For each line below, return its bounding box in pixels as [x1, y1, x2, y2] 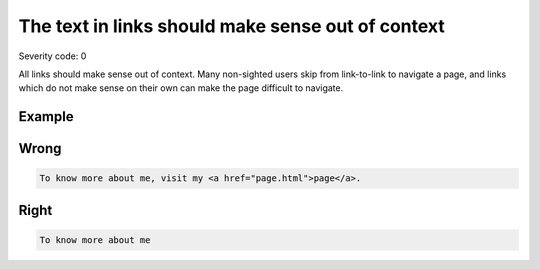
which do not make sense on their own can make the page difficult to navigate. [18, 82, 344, 94]
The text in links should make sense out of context [18, 15, 445, 37]
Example [18, 108, 74, 125]
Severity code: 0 [18, 50, 87, 62]
